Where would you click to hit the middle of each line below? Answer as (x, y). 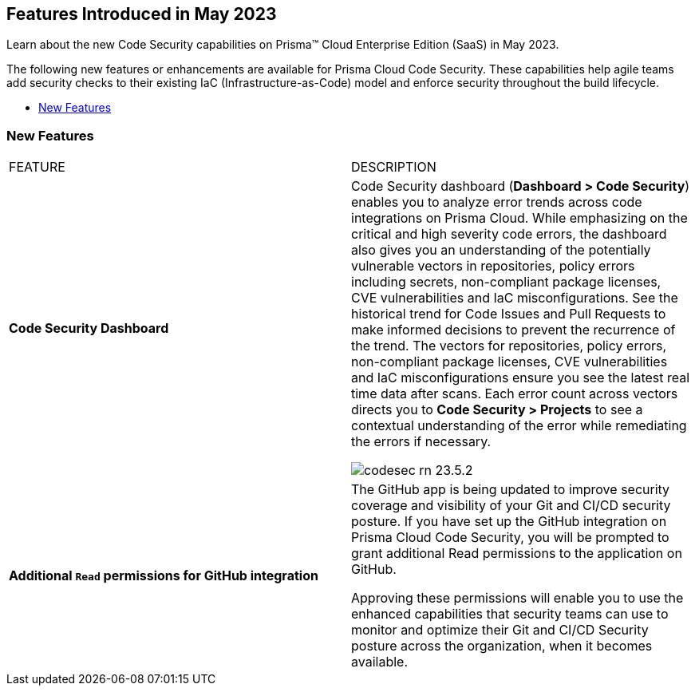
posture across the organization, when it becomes (502, 646)
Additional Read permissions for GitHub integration (164, 576)
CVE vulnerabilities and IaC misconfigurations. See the (515, 298)
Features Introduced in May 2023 (142, 14)
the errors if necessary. (421, 442)
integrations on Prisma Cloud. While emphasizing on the (519, 218)
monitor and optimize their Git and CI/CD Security (500, 630)
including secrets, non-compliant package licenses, (506, 282)
